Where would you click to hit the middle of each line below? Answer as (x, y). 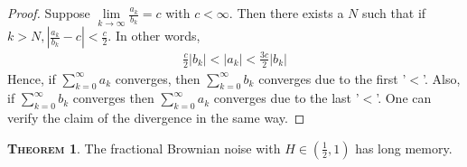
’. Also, (441, 78)
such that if (394, 13)
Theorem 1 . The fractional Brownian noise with (144, 148)
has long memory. (404, 148)
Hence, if (32, 78)
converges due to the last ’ (286, 98)
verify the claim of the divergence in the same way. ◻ (156, 118)
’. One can (404, 98)
